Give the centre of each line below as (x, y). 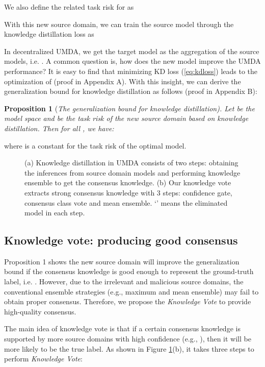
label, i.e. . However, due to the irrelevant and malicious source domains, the (124, 282)
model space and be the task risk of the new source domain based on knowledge (126, 118)
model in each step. (55, 213)
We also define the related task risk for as (69, 7)
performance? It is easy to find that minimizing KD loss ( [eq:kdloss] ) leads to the (131, 71)
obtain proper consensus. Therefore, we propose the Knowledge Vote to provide (128, 301)
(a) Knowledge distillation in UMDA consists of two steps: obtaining (131, 163)
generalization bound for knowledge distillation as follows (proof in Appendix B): (131, 91)
